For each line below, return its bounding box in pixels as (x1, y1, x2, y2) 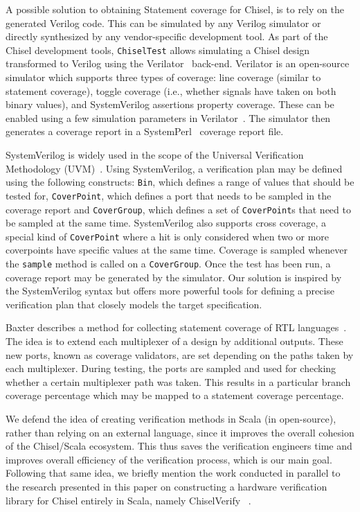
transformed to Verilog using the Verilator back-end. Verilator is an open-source (6, 56, 350, 71)
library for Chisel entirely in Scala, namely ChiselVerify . (6, 493, 251, 507)
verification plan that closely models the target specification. (6, 297, 262, 311)
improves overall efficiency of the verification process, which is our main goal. (6, 452, 332, 466)
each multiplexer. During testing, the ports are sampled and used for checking (6, 361, 336, 376)
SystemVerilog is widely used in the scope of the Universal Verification (6, 148, 304, 161)
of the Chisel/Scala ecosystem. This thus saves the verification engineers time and (6, 439, 352, 453)
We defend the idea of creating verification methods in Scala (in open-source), (6, 412, 336, 425)
